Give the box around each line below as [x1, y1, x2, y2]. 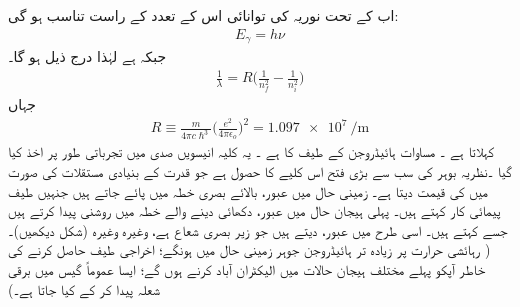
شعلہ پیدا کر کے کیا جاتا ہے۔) [8, 278, 160, 299]
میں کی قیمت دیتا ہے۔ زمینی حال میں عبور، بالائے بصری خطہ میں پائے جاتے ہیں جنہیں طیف [8, 180, 488, 201]
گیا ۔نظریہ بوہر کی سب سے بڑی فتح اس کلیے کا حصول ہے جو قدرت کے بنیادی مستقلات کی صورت [8, 161, 512, 182]
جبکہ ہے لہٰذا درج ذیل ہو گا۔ [8, 46, 167, 67]
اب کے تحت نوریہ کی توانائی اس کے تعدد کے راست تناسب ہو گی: [8, 5, 399, 25]
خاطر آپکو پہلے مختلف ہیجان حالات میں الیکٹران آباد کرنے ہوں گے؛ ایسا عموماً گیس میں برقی [8, 259, 486, 280]
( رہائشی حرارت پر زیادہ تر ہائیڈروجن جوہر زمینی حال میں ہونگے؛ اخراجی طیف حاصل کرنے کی [8, 239, 491, 260]
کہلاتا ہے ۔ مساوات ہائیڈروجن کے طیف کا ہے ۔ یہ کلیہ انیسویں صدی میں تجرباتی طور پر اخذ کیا [8, 141, 494, 162]
